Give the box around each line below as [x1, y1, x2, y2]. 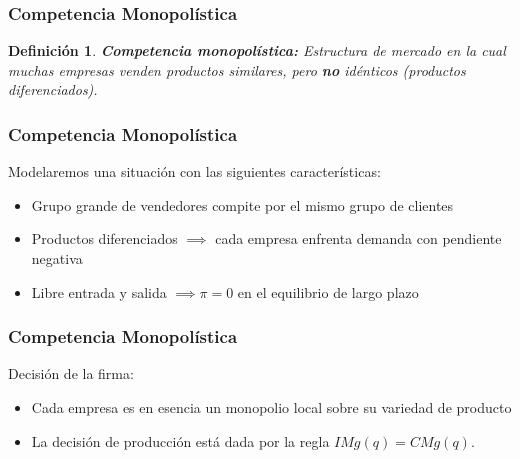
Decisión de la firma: [8, 363, 134, 384]
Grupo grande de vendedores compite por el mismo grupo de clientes [31, 194, 454, 215]
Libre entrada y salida [31, 281, 167, 302]
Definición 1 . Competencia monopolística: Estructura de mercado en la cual [8, 40, 506, 61]
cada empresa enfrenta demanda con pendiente [215, 228, 502, 249]
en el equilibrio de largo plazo [237, 281, 419, 302]
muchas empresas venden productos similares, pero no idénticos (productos [8, 59, 466, 80]
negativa [31, 248, 83, 268]
